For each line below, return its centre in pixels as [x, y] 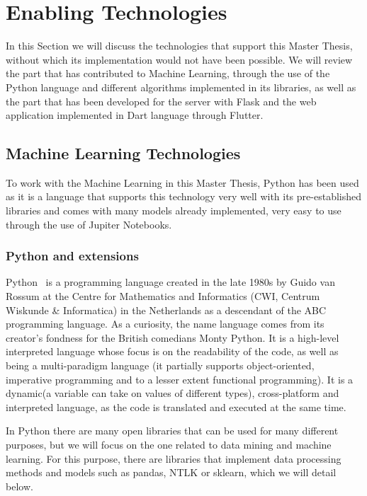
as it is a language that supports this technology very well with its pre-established [183, 196]
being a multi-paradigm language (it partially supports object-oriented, [160, 365]
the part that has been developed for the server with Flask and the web [161, 101]
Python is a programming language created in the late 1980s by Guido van [170, 282]
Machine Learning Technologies [123, 153]
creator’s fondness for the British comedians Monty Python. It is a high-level [173, 337]
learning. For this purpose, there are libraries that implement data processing [174, 458]
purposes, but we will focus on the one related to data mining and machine [169, 445]
